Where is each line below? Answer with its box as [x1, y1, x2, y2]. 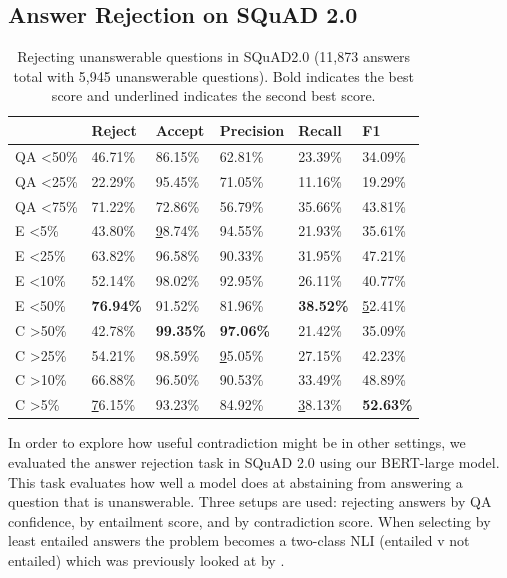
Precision [219, 119, 285, 140]
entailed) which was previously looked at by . [8, 549, 285, 570]
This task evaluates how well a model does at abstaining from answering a [8, 471, 463, 492]
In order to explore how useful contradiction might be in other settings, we [8, 432, 466, 453]
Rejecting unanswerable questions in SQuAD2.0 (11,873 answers [17, 46, 411, 67]
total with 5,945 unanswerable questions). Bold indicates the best [13, 65, 414, 86]
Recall [298, 119, 342, 140]
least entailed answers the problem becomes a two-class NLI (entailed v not [8, 530, 470, 551]
